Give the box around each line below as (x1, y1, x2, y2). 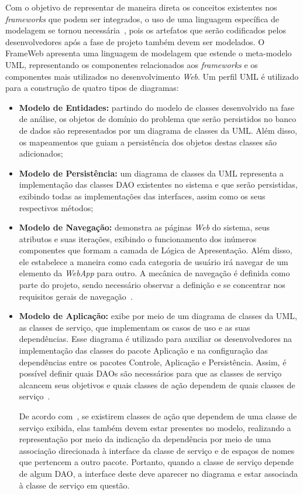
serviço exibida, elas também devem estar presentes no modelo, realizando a (19, 421, 291, 433)
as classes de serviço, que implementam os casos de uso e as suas (19, 321, 250, 333)
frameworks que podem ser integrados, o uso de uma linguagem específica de (5, 12, 280, 25)
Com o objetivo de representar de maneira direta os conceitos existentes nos (5, 1, 277, 13)
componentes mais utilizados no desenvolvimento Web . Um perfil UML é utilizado (5, 70, 299, 82)
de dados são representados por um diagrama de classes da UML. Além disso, (19, 124, 297, 136)
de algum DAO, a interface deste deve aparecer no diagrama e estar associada (19, 467, 298, 479)
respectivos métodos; (19, 201, 94, 213)
